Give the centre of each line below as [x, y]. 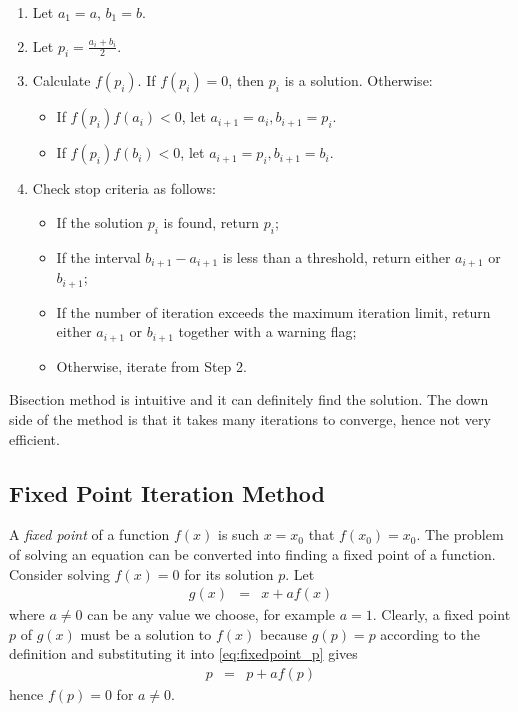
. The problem [460, 534]
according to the [430, 633]
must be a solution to [146, 633]
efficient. [34, 438]
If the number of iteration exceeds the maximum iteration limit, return [273, 311]
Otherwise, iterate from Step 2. [151, 365]
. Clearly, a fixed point [441, 614]
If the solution [100, 221]
